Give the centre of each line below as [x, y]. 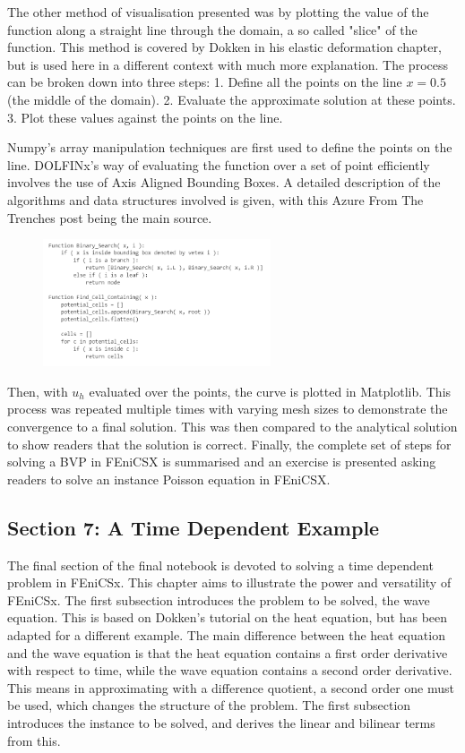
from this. [34, 740]
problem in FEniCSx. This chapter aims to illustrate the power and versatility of [229, 582]
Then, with [38, 391]
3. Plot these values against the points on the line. [145, 117]
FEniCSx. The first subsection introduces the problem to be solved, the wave [219, 599]
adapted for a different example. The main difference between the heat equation [226, 635]
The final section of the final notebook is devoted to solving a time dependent [220, 565]
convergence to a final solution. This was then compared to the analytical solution [232, 427]
